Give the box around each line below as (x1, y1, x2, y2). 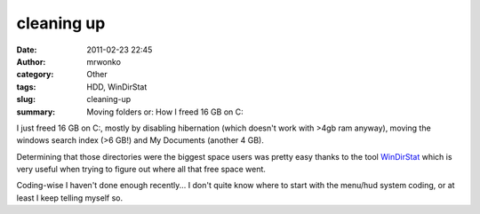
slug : (16, 94, 36, 105)
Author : (16, 56, 46, 67)
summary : (16, 107, 56, 117)
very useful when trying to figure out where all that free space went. (16, 164, 267, 175)
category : (16, 69, 54, 80)
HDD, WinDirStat (86, 81, 148, 92)
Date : (16, 44, 37, 55)
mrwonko (86, 56, 122, 67)
